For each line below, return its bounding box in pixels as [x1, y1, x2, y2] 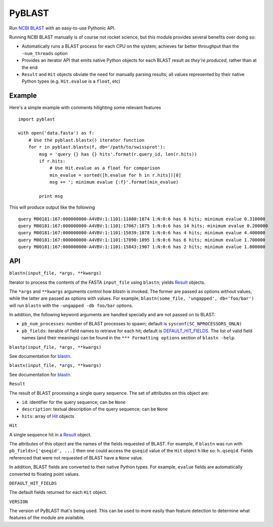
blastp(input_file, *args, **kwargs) [9, 344, 102, 350]
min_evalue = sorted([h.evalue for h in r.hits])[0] [49, 172, 182, 178]
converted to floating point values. [9, 471, 80, 477]
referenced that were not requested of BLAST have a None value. [9, 454, 143, 460]
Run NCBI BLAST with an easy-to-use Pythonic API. [9, 25, 116, 31]
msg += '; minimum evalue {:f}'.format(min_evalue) [49, 179, 179, 185]
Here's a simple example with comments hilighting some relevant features [9, 105, 161, 111]
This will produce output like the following [9, 204, 95, 210]
